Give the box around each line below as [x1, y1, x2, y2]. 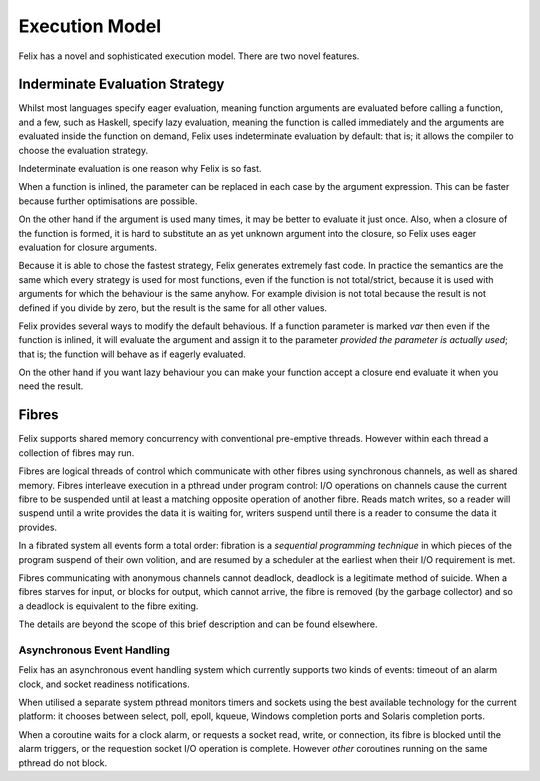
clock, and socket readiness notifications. [18, 678, 190, 690]
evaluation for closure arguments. [18, 241, 157, 253]
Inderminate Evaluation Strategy [18, 76, 225, 93]
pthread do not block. [18, 756, 108, 769]
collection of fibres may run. [18, 446, 135, 459]
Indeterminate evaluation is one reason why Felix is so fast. [18, 163, 262, 175]
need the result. [18, 380, 84, 392]
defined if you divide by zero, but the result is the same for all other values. [18, 301, 328, 314]
